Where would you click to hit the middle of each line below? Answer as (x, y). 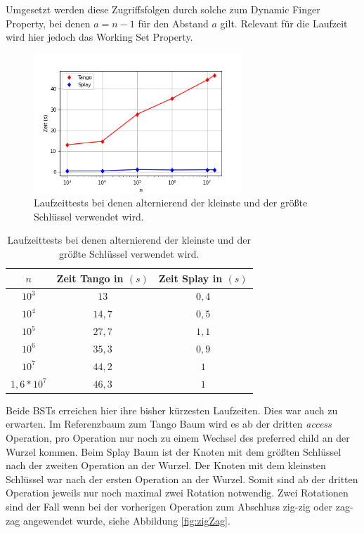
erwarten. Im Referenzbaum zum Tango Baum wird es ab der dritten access (169, 424)
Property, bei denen (48, 23)
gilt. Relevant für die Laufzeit (284, 23)
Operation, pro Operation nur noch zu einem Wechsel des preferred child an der (178, 437)
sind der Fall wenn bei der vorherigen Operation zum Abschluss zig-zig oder (169, 506)
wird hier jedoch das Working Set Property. (99, 37)
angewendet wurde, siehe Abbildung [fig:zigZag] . (126, 520)
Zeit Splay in (190, 278)
